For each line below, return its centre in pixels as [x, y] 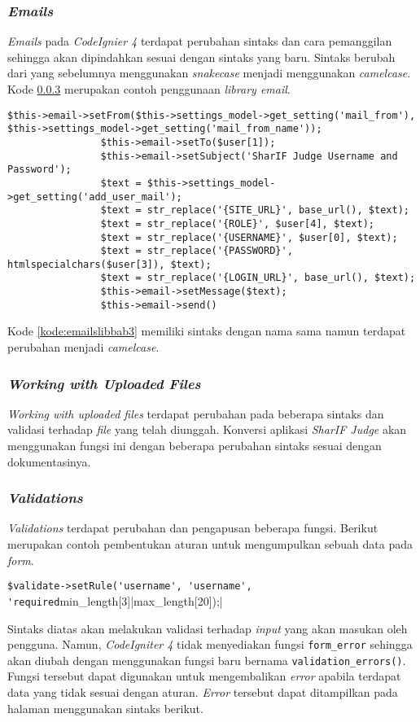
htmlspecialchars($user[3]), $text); [109, 264]
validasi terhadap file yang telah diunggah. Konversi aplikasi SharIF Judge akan [207, 429]
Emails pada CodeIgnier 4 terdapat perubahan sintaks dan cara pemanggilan [200, 41]
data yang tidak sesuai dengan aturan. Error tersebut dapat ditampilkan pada [203, 692]
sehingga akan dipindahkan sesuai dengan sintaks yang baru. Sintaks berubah [201, 57]
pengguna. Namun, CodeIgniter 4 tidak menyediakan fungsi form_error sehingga [210, 644]
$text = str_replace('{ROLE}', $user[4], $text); [238, 223]
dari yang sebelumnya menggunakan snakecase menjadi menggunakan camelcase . [209, 73]
